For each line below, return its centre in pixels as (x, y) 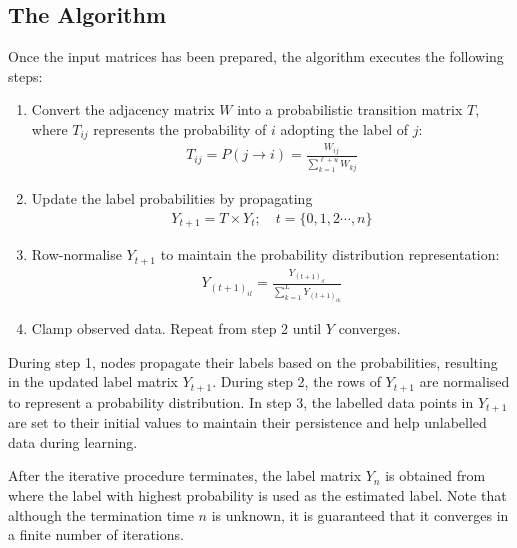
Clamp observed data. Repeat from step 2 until (176, 328)
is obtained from (435, 475)
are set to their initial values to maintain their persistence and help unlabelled (247, 422)
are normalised (464, 381)
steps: (25, 75)
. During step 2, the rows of (296, 381)
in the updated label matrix (93, 381)
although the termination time (101, 514)
